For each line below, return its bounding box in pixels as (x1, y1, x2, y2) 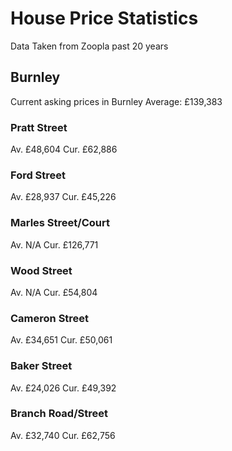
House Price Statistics (10, 7, 199, 30)
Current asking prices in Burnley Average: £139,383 (10, 95, 223, 107)
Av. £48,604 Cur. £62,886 (10, 143, 118, 156)
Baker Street (10, 359, 73, 373)
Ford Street (10, 168, 67, 182)
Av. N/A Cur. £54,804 (10, 286, 98, 298)
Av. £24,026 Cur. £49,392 (10, 382, 117, 394)
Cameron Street (10, 311, 90, 325)
